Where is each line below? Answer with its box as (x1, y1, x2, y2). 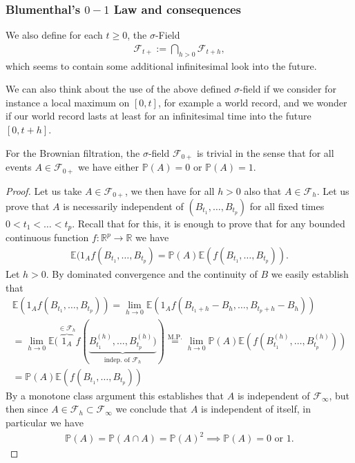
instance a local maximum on (6, 95, 130, 109)
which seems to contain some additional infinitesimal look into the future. (6, 58, 317, 73)
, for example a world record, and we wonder (157, 95, 347, 109)
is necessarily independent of (63, 198, 184, 213)
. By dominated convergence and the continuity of (46, 267, 258, 281)
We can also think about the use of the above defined (6, 82, 231, 96)
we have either (78, 160, 140, 174)
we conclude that (115, 401, 188, 416)
